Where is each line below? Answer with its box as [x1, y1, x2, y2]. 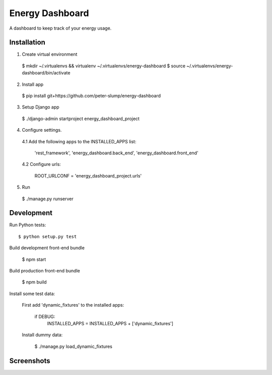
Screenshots [9, 356, 50, 365]
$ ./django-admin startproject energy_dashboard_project [22, 116, 140, 122]
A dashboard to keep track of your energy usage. [9, 25, 112, 31]
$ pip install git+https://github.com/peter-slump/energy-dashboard [22, 93, 161, 99]
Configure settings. [22, 127, 62, 133]
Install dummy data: [22, 332, 63, 338]
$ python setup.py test [18, 234, 77, 239]
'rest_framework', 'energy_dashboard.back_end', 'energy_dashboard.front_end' [34, 150, 198, 156]
